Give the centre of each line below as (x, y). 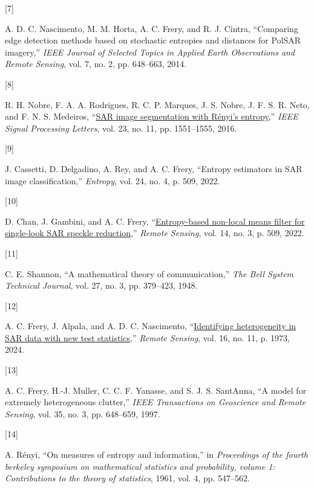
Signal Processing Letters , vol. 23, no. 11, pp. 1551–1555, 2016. (121, 128)
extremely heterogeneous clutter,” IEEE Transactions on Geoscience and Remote (155, 402)
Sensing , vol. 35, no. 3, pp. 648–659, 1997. (83, 413)
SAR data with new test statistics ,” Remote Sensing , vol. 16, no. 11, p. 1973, (147, 337)
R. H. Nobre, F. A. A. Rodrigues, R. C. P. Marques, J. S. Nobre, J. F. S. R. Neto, (157, 104)
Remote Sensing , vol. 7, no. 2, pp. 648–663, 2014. (96, 64)
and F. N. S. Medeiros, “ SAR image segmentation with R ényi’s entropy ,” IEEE (152, 116)
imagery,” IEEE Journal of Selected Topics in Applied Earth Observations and (150, 52)
